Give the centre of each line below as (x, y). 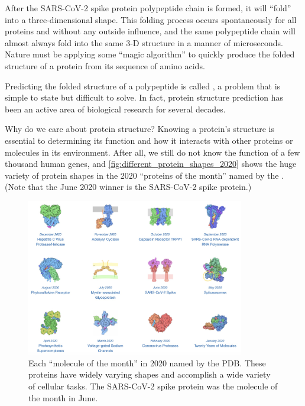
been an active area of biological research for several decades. (115, 109)
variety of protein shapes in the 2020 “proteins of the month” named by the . (145, 175)
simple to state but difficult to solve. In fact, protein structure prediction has (144, 97)
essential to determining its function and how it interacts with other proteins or (149, 140)
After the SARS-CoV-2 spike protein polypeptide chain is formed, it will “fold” (148, 8)
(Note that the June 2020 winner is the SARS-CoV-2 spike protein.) (128, 187)
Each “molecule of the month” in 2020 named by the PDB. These (147, 362)
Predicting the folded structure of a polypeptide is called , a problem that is (143, 86)
